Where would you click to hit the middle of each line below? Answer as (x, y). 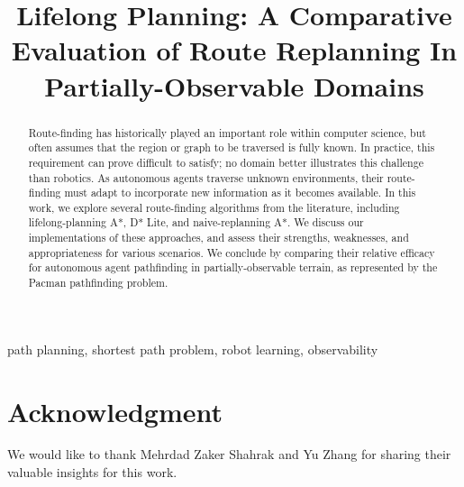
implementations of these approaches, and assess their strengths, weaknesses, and (218, 238)
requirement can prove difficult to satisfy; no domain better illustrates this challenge (226, 162)
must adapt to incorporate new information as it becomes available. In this (240, 193)
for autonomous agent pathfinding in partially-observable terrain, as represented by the (233, 267)
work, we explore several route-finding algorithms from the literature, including (214, 207)
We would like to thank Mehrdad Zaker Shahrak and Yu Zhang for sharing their (229, 454)
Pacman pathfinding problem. (98, 283)
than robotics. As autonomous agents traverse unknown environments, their (206, 177)
